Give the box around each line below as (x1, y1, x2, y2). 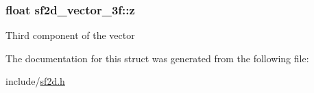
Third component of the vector (5, 28, 135, 42)
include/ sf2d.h (5, 74, 65, 88)
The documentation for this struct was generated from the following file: (5, 51, 309, 65)
